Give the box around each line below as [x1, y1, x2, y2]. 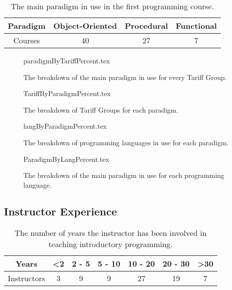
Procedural [124, 20, 168, 31]
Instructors [8, 272, 45, 284]
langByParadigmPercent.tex [23, 121, 107, 131]
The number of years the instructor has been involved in [14, 227, 207, 238]
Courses [13, 35, 40, 46]
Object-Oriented [53, 20, 117, 31]
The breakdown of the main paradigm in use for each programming [23, 170, 225, 180]
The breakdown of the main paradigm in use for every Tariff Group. [23, 72, 227, 82]
